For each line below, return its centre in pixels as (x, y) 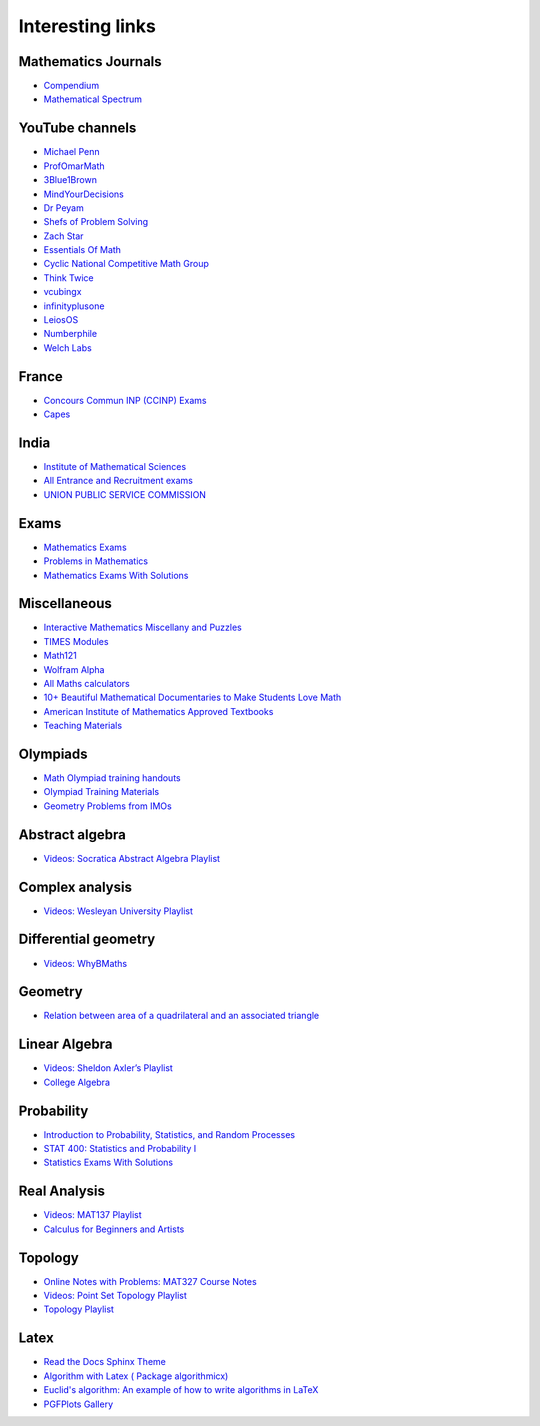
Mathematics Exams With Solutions (116, 575)
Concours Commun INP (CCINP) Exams (125, 400)
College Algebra (76, 1082)
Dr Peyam (63, 207)
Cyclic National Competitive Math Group (126, 264)
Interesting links (87, 26)
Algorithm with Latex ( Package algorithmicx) (136, 1376)
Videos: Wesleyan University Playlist (118, 911)
